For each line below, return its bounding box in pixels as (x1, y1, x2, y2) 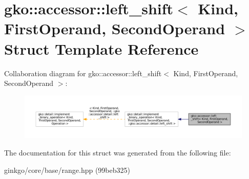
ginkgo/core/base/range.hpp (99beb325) (4, 164, 130, 175)
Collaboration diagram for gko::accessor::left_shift (4, 68, 162, 78)
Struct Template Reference (4, 38, 199, 59)
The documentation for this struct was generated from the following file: (4, 147, 231, 158)
